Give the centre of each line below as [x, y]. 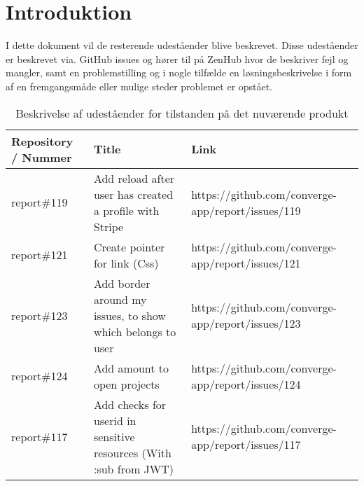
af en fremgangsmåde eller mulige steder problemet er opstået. [139, 86]
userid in [115, 420]
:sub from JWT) [134, 468]
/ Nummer [42, 157]
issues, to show [129, 315]
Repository [42, 141]
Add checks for [130, 404]
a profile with [126, 210]
